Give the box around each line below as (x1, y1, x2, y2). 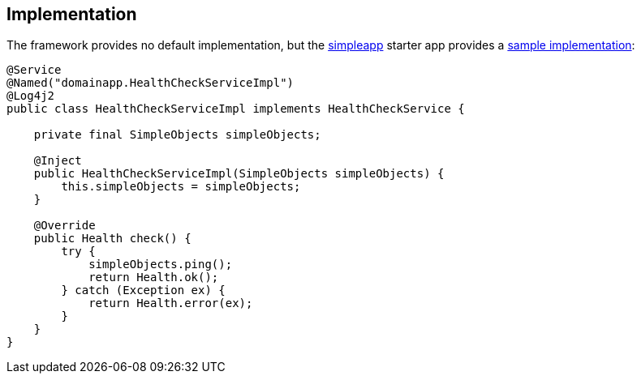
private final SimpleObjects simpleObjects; (33, 128, 321, 142)
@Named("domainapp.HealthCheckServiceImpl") (6, 76, 295, 90)
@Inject (33, 154, 82, 168)
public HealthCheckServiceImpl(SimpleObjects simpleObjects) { (33, 167, 445, 181)
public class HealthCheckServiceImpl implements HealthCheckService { (6, 102, 465, 116)
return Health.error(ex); (88, 297, 253, 310)
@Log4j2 (6, 89, 55, 103)
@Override (33, 219, 96, 233)
